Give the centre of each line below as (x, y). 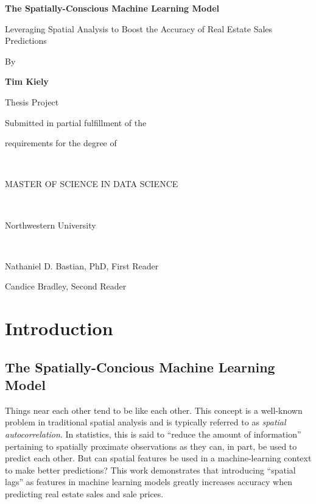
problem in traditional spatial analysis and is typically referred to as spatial (146, 422)
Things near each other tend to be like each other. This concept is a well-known (154, 410)
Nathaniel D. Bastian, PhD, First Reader (82, 265)
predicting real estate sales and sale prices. (84, 494)
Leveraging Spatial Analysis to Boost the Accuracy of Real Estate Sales (139, 28)
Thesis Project (32, 101)
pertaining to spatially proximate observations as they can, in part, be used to (151, 446)
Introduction (59, 328)
